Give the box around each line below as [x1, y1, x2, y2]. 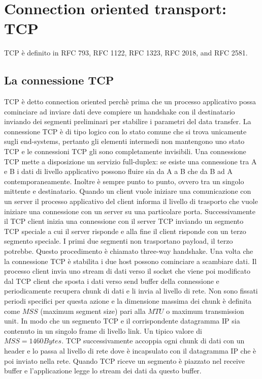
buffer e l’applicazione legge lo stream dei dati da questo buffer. [4, 365, 202, 376]
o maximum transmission [166, 305, 244, 316]
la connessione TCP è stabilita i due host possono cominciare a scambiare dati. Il [4, 255, 257, 266]
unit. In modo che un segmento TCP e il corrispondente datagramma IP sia [4, 315, 240, 326]
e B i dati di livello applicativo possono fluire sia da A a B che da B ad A [4, 166, 233, 177]
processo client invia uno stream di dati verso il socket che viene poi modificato [4, 266, 251, 276]
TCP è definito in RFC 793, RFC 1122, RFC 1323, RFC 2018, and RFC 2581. [4, 47, 248, 58]
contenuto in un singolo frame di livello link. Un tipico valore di [4, 325, 202, 336]
